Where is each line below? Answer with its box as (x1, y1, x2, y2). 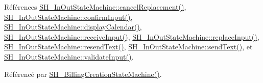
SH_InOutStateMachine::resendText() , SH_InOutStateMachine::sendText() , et (4, 41, 253, 52)
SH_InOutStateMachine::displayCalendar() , (4, 21, 142, 32)
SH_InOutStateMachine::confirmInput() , (4, 11, 133, 22)
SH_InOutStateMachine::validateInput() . (4, 51, 134, 62)
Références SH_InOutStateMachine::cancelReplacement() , (4, 2, 186, 12)
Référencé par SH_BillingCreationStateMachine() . (4, 68, 162, 79)
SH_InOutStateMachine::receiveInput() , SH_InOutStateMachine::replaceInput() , (4, 31, 259, 42)
